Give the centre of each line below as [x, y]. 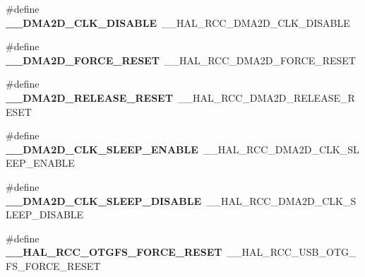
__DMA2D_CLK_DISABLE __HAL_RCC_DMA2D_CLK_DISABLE [178, 22]
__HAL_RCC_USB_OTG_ [292, 252]
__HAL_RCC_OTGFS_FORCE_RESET [114, 252]
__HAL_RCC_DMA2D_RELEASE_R [266, 97]
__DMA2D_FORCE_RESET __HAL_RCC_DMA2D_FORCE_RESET [181, 60]
